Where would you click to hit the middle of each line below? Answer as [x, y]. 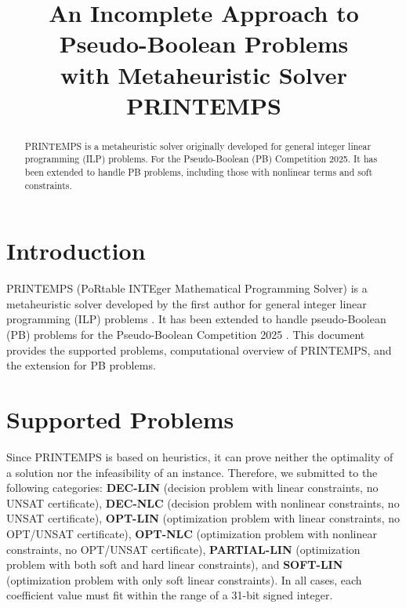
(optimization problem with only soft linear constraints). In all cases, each [184, 579]
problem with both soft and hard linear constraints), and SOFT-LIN [175, 564]
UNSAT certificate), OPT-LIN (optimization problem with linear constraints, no [203, 518]
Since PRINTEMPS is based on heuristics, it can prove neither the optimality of [200, 456]
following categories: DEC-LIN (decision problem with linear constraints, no [192, 488]
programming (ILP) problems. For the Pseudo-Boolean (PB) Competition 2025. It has [201, 159]
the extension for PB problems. [81, 365]
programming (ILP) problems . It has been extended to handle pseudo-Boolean [196, 319]
